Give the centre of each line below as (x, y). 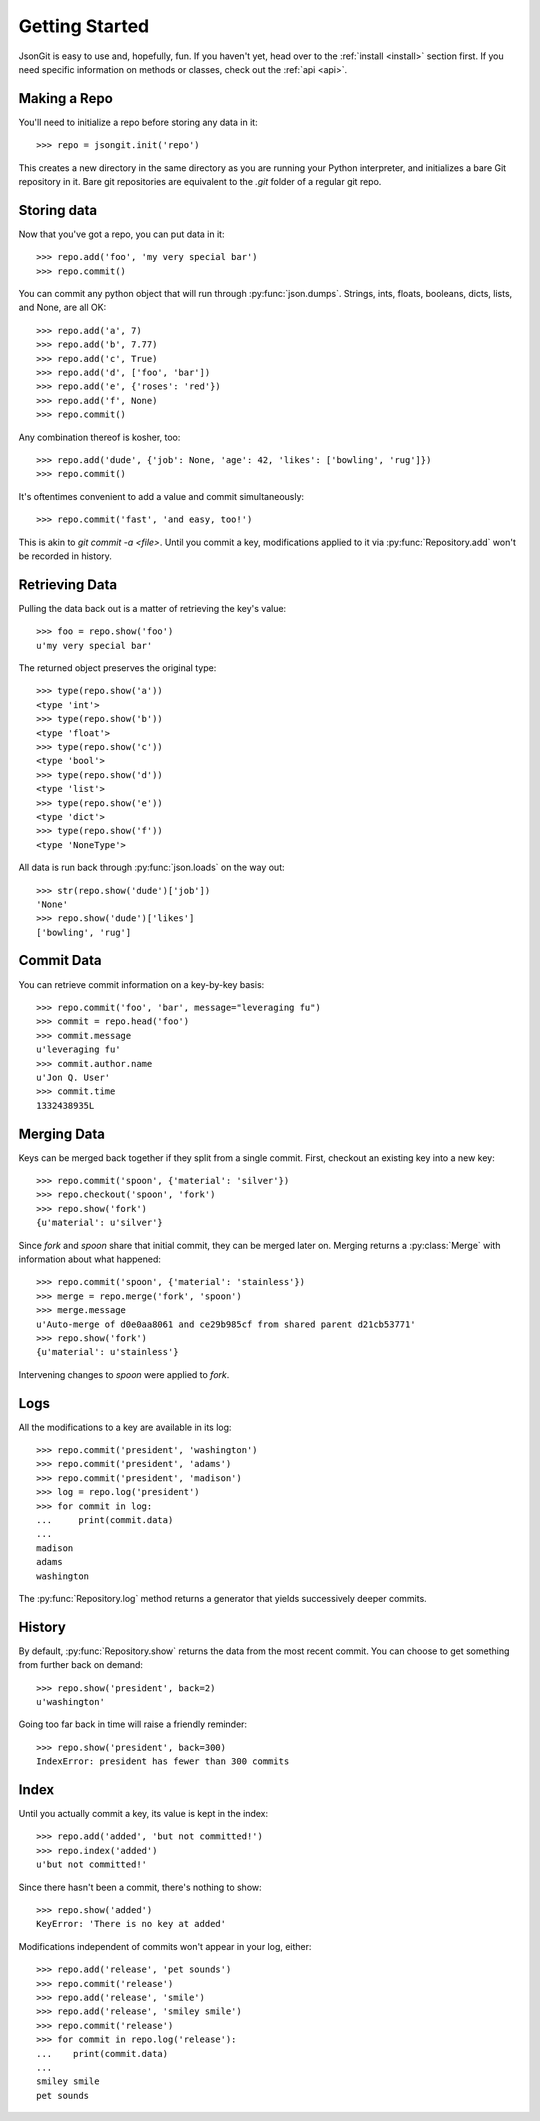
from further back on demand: (81, 1665)
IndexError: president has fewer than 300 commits (163, 1761)
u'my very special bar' (94, 645)
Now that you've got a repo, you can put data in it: (121, 234)
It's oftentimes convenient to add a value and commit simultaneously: (161, 496)
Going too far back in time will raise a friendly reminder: (133, 1724)
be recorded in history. (65, 556)
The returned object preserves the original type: (117, 668)
